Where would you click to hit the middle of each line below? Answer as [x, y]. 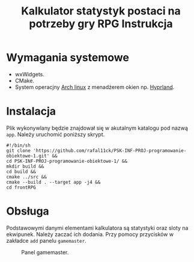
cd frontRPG [21, 187]
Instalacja [31, 111]
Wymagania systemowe [68, 58]
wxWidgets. [30, 74]
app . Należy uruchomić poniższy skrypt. [56, 134]
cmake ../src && [26, 177]
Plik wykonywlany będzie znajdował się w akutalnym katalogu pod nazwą [97, 128]
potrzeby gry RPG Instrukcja [101, 24]
